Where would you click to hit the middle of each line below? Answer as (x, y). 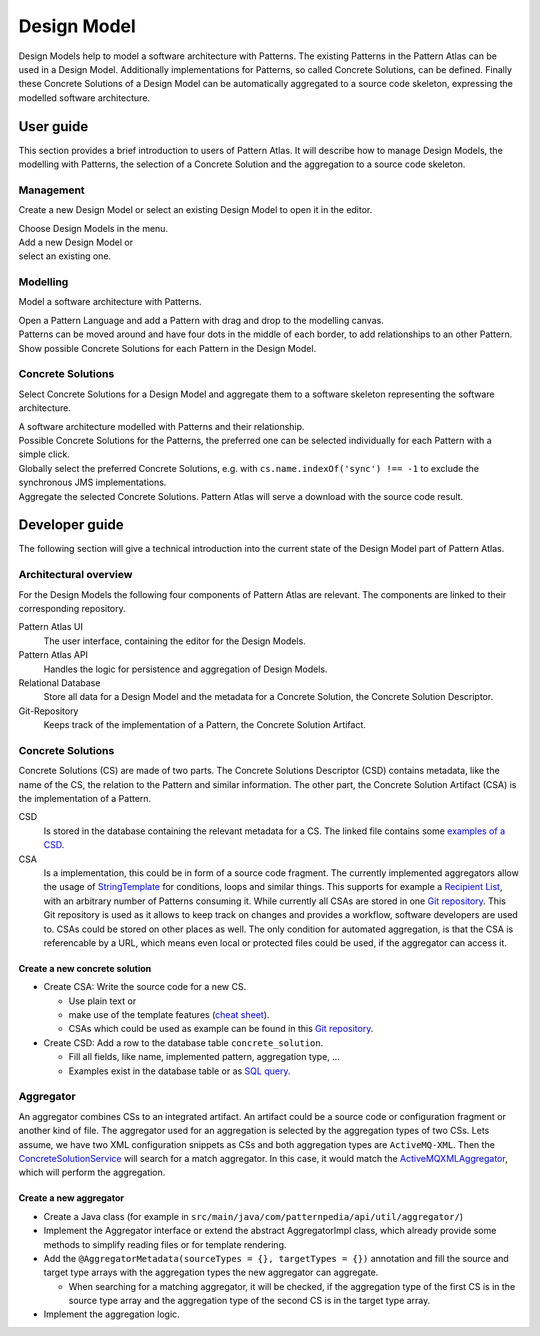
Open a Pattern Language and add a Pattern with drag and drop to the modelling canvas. (201, 320)
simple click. (44, 454)
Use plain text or (102, 1001)
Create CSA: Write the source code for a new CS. (145, 987)
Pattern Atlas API (53, 655)
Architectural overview (75, 575)
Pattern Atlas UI (51, 627)
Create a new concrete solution (85, 968)
